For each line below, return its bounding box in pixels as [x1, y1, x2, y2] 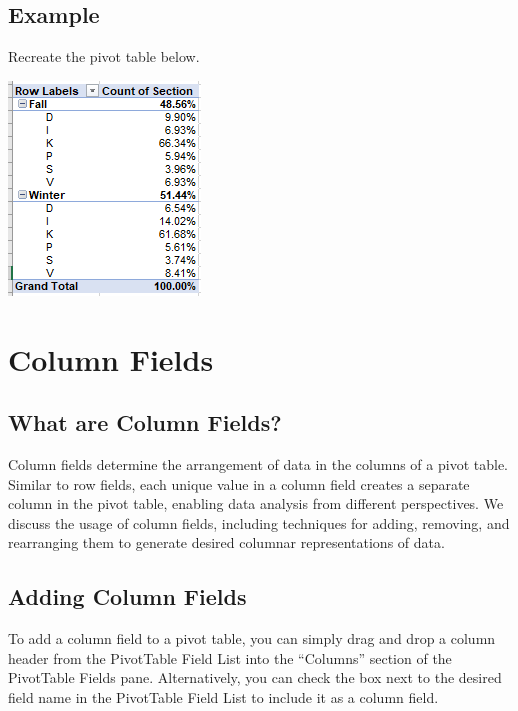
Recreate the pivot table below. [8, 46, 200, 67]
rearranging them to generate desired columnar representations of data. [8, 532, 445, 553]
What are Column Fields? [8, 407, 282, 438]
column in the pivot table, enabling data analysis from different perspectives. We [8, 493, 504, 514]
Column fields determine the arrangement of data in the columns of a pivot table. [8, 453, 508, 474]
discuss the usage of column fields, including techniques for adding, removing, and [8, 512, 510, 533]
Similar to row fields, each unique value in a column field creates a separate [8, 473, 470, 494]
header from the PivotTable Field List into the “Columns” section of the [8, 647, 452, 668]
